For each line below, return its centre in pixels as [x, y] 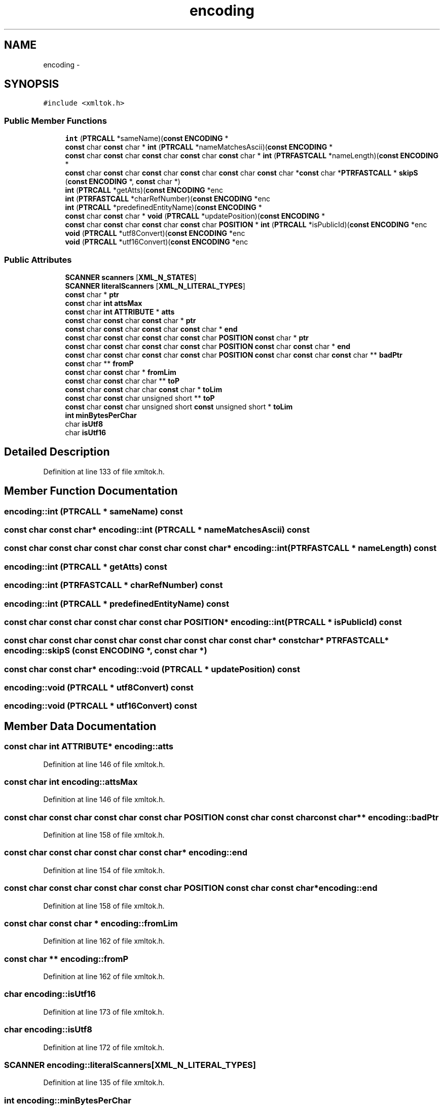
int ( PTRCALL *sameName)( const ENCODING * [147, 139]
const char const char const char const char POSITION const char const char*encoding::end [191, 888]
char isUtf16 [86, 432]
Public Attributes [38, 260]
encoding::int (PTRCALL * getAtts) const [86, 566]
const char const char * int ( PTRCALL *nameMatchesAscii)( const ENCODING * [199, 147]
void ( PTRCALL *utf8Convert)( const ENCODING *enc [155, 233]
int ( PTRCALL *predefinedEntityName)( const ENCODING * [163, 208]
